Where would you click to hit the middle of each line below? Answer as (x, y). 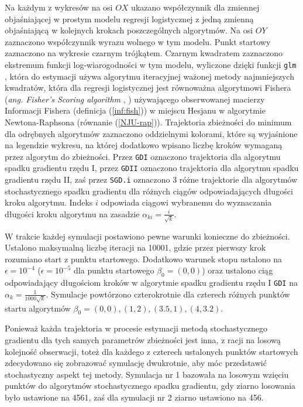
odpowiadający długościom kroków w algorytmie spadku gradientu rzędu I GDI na (151, 283)
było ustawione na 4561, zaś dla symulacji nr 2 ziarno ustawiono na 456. (134, 397)
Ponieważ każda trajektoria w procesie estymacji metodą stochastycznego (136, 328)
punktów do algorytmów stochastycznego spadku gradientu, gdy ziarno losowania (150, 386)
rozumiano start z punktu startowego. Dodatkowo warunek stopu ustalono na (143, 259)
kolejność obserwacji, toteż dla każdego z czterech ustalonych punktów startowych (151, 351)
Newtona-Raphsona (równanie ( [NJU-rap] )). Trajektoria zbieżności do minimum (148, 122)
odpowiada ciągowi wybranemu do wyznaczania (186, 202)
